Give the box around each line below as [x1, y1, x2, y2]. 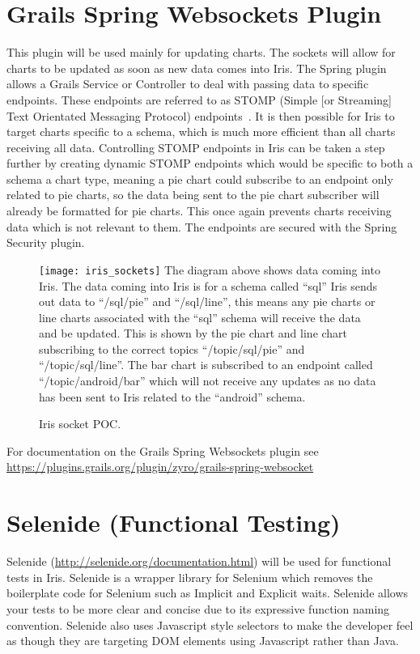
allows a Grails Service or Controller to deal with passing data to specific [6, 75, 369, 92]
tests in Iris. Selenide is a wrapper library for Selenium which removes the [6, 568, 373, 585]
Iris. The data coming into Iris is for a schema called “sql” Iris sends [39, 277, 377, 294]
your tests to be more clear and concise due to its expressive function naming [6, 600, 390, 617]
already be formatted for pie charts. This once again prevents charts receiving [6, 202, 392, 219]
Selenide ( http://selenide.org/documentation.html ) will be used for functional [6, 553, 392, 570]
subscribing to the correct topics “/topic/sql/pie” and [39, 340, 305, 357]
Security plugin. [6, 234, 85, 251]
